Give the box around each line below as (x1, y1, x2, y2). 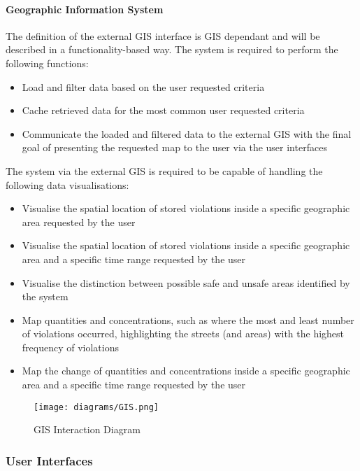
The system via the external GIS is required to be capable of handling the (6, 163, 323, 178)
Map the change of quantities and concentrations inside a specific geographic (22, 363, 350, 378)
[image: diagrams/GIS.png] (34, 402, 159, 412)
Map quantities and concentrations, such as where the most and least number (22, 312, 354, 327)
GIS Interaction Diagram (34, 422, 141, 437)
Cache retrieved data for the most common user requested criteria (22, 103, 305, 118)
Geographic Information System (6, 1, 164, 16)
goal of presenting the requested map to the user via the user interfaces (22, 140, 327, 155)
